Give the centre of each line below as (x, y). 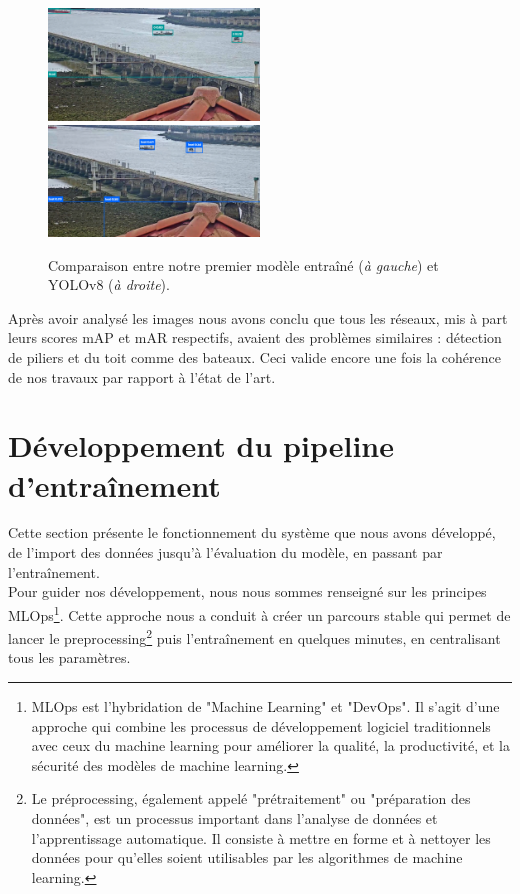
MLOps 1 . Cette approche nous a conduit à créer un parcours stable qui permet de (259, 613)
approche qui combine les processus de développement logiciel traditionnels (261, 725)
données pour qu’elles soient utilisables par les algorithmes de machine (247, 857)
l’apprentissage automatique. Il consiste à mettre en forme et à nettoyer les (261, 837)
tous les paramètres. (69, 657)
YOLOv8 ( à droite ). (109, 284)
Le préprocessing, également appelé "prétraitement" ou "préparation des (251, 798)
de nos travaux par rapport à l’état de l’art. (142, 376)
